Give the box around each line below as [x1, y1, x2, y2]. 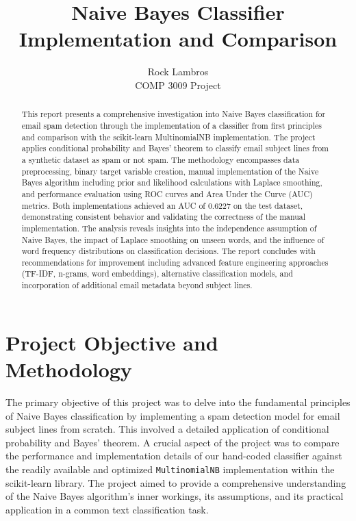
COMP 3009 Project [135, 77, 221, 92]
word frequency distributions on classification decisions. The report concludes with [21, 245, 316, 257]
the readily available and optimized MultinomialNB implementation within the [5, 461, 335, 476]
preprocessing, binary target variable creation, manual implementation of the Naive [21, 165, 319, 177]
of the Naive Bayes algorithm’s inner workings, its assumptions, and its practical [5, 489, 344, 503]
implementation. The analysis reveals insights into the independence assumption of [21, 222, 317, 233]
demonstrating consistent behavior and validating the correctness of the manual [21, 211, 306, 223]
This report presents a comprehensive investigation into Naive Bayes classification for [21, 108, 326, 120]
